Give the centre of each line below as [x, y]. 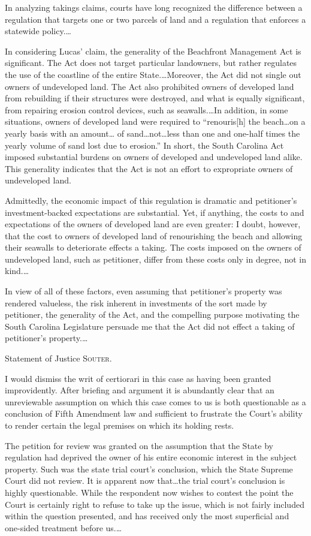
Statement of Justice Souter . [58, 358]
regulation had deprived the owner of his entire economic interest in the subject [151, 457]
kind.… [17, 271]
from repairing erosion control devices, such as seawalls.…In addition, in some [147, 109]
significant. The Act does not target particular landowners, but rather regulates [151, 63]
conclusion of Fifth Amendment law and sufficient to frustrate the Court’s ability [154, 413]
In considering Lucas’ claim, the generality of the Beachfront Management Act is [153, 51]
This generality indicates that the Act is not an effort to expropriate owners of [149, 168]
